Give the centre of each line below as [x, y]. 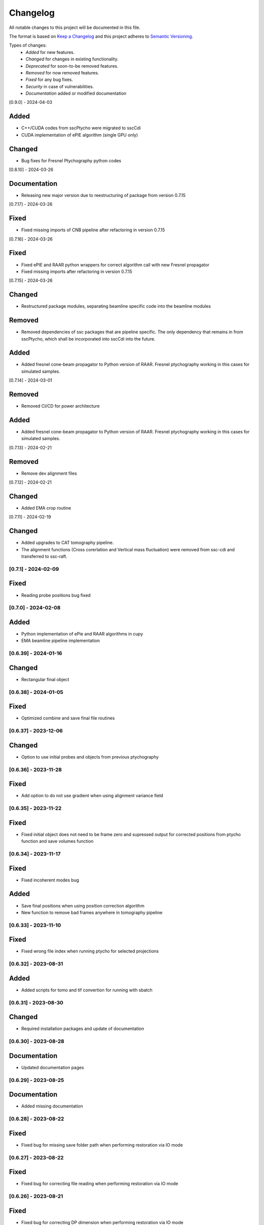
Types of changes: [28, 45]
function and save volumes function [57, 841]
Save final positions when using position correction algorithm [83, 906]
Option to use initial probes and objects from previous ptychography [90, 757]
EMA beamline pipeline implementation [61, 641]
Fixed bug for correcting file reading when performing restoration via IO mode [100, 1184]
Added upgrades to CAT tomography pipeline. [67, 543]
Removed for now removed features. [62, 73]
